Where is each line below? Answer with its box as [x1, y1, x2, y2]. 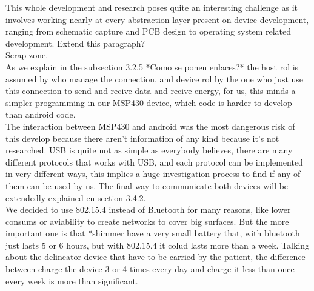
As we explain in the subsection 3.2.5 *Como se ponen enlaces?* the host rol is [5, 60, 299, 73]
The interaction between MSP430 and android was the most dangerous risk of [5, 119, 295, 132]
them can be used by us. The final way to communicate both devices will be [5, 179, 289, 192]
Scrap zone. [5, 48, 48, 61]
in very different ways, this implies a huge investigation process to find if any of [5, 167, 301, 180]
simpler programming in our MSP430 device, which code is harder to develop [5, 96, 292, 109]
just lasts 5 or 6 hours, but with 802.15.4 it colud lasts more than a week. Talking [5, 238, 310, 251]
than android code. [5, 108, 76, 121]
